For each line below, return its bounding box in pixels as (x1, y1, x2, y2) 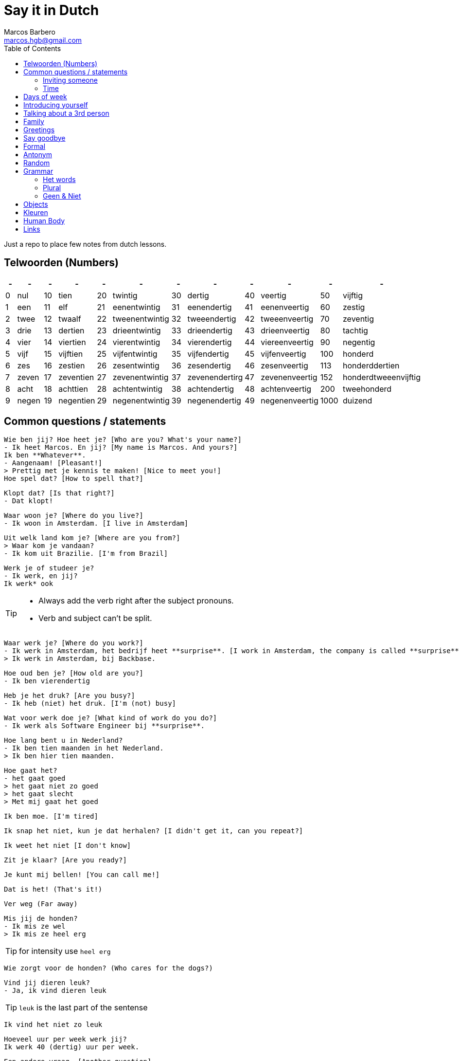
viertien (58, 337, 86, 347)
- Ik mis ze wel (4, 922, 66, 931)
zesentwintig (112, 360, 159, 370)
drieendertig (187, 325, 232, 335)
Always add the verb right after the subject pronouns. (38, 596, 234, 606)
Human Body (23, 216, 65, 225)
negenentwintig (112, 395, 170, 405)
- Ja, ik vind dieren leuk (4, 987, 106, 995)
